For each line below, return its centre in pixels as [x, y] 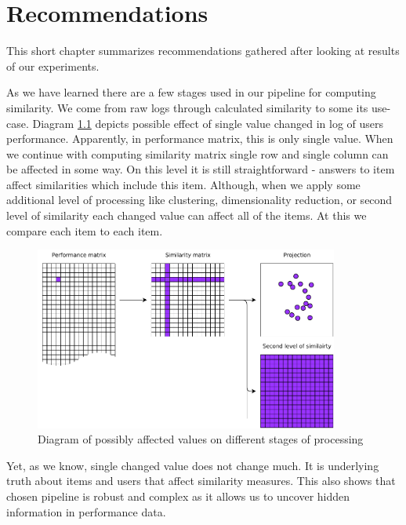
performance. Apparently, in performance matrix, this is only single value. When [200, 139]
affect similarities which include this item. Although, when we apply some [183, 184]
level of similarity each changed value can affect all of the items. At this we [187, 215]
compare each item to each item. [85, 230]
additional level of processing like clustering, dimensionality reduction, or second [199, 200]
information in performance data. [86, 511]
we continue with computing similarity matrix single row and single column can [198, 153]
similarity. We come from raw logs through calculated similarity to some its [187, 107]
